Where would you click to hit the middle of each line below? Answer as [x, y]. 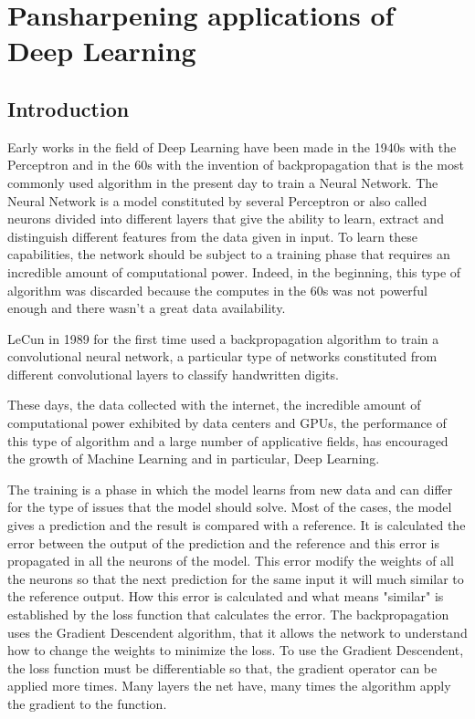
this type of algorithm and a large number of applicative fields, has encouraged [228, 440]
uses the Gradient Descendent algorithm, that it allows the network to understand [237, 632]
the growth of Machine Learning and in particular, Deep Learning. [194, 458]
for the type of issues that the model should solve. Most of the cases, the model [230, 507]
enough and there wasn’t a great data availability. [147, 308]
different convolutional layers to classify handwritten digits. [173, 374]
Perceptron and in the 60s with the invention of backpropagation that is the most [236, 165]
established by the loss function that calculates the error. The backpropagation [228, 615]
